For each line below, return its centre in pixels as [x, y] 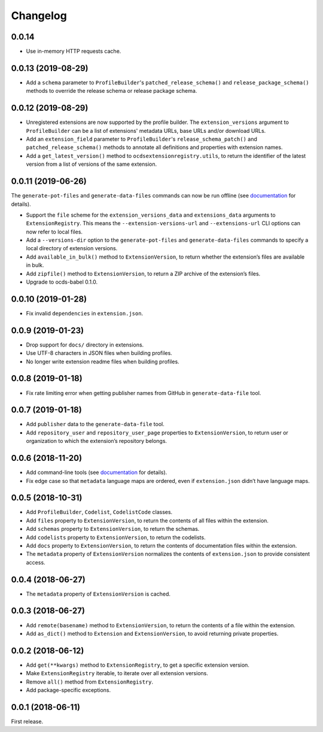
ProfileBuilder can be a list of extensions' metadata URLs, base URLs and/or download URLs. [146, 130]
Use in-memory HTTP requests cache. [74, 51]
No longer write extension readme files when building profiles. [103, 362]
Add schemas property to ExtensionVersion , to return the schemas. [113, 529]
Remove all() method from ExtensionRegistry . [90, 682]
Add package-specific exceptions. [68, 690]
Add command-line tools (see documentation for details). [97, 472]
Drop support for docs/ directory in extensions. [85, 345]
